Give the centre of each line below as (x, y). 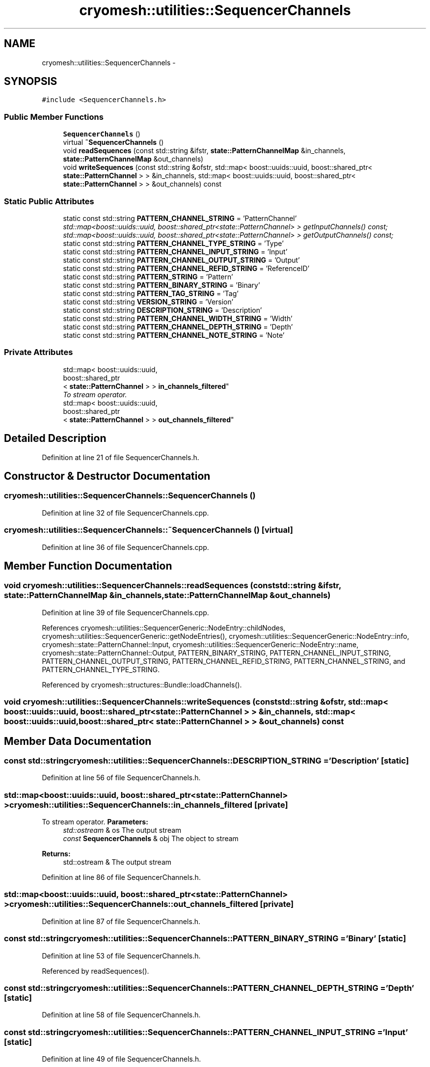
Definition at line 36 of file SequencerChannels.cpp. (125, 547)
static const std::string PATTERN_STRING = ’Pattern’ (148, 276)
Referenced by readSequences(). (95, 971)
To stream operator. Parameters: (95, 822)
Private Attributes (39, 352)
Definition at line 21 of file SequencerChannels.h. (121, 457)
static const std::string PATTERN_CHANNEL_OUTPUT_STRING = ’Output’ (181, 260)
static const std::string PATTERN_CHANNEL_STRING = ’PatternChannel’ (180, 218)
